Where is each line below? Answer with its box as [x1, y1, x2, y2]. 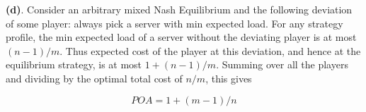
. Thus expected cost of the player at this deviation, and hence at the [59, 43, 361, 58]
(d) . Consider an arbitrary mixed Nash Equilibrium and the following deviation [6, 2, 353, 16]
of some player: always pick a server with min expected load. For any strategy [6, 15, 343, 30]
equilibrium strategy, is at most [6, 57, 142, 72]
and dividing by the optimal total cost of [6, 70, 183, 85]
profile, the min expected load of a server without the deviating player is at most [6, 30, 357, 44]
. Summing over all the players [216, 57, 348, 72]
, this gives [205, 70, 252, 85]
